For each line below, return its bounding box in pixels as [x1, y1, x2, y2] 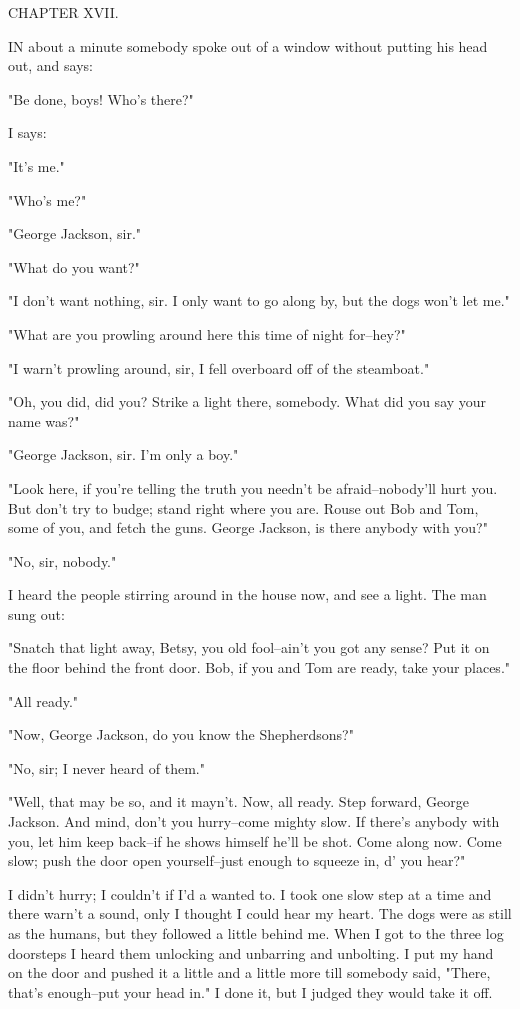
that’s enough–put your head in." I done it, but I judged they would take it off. [8, 981, 493, 1002]
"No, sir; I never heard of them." [8, 757, 205, 778]
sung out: [8, 603, 65, 624]
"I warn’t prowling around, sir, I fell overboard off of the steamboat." [8, 357, 430, 378]
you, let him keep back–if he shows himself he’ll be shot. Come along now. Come [8, 830, 502, 851]
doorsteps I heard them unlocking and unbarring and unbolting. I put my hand [8, 942, 494, 963]
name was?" [8, 410, 80, 431]
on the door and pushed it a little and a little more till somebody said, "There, [8, 962, 491, 983]
